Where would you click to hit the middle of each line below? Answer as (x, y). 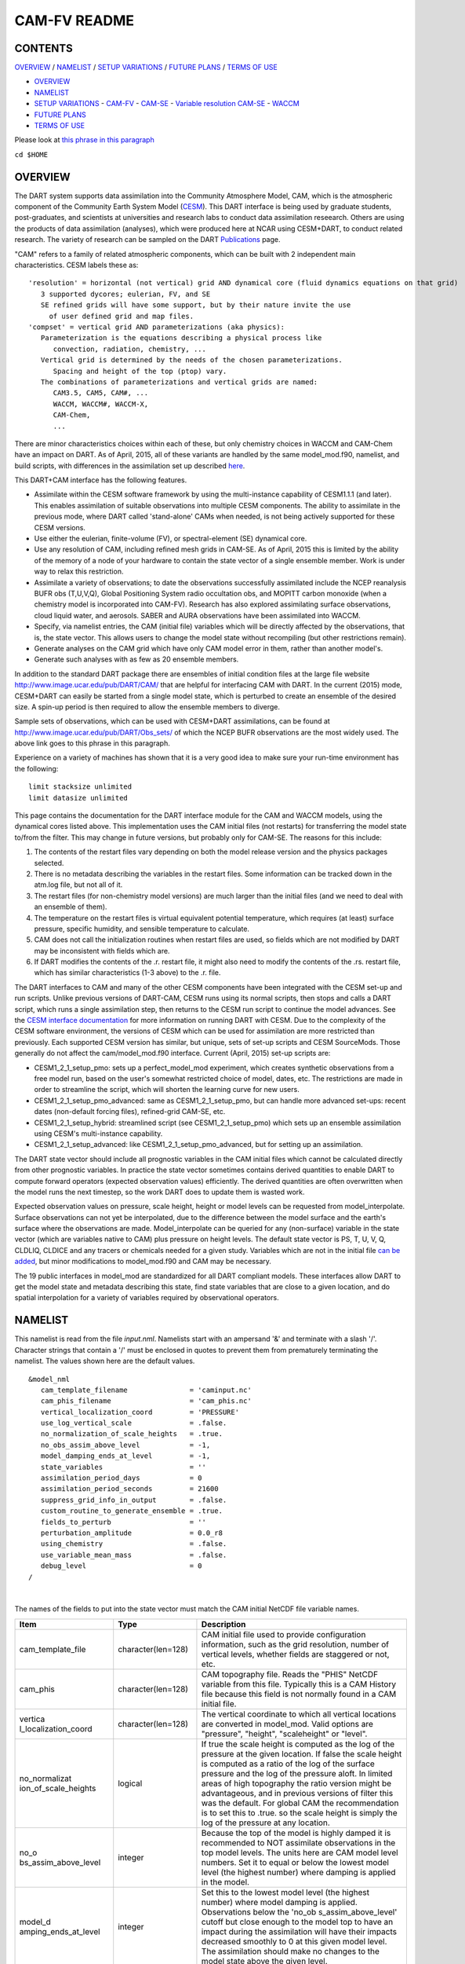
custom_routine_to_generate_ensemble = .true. (132, 1511)
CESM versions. (60, 527)
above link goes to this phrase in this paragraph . (92, 743)
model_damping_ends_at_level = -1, (125, 1456)
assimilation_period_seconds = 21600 (129, 1489)
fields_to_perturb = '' (124, 1522)
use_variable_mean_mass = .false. (134, 1555)
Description (223, 1624)
